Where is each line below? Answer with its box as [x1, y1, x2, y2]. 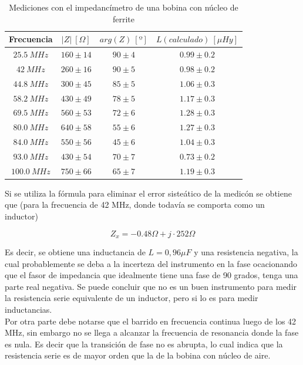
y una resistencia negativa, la [194, 246, 298, 258]
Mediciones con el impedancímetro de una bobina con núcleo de [9, 1, 238, 13]
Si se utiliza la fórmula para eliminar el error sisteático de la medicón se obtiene [5, 187, 292, 199]
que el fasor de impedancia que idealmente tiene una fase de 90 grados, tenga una [5, 269, 298, 281]
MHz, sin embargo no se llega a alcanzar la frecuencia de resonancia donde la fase [5, 326, 299, 339]
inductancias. [5, 303, 52, 316]
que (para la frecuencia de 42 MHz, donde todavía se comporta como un [5, 198, 265, 211]
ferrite [113, 12, 135, 25]
